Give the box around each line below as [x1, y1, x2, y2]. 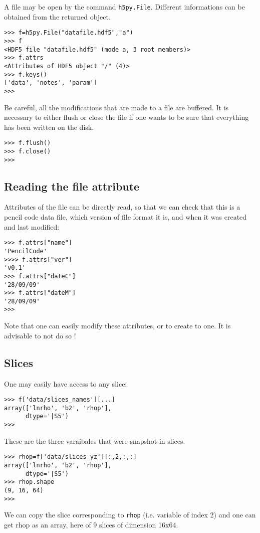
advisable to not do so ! [4, 330, 76, 340]
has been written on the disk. [4, 121, 94, 132]
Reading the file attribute [4, 178, 140, 194]
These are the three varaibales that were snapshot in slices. [4, 435, 185, 446]
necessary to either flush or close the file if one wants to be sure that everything [4, 112, 249, 122]
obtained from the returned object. [4, 11, 111, 22]
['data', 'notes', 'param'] [4, 79, 98, 87]
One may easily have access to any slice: [4, 378, 127, 389]
